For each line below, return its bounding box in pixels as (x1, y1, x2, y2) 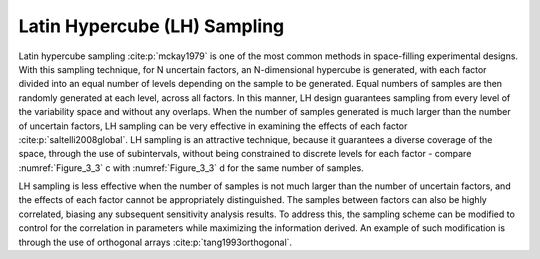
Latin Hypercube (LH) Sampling (18, 15, 285, 37)
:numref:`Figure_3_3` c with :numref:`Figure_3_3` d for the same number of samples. (18, 161, 364, 174)
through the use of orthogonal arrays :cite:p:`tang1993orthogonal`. (18, 236, 293, 248)
